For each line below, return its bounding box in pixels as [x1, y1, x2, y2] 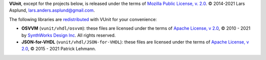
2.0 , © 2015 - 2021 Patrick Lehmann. [21, 46, 96, 52]
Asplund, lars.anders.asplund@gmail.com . [9, 7, 95, 13]
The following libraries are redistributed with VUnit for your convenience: [9, 16, 157, 22]
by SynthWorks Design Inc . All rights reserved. [21, 32, 116, 38]
